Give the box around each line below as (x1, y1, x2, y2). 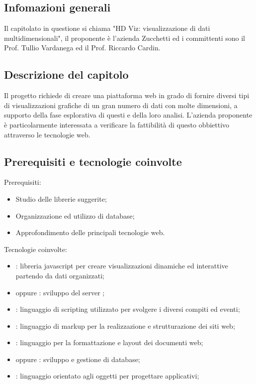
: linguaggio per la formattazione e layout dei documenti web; (15, 337, 203, 348)
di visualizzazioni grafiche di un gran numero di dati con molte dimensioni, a (4, 100, 238, 110)
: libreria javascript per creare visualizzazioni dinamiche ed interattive (15, 260, 228, 271)
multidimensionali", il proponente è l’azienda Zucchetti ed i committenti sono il (4, 32, 245, 43)
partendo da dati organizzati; (15, 270, 105, 280)
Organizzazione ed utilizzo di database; (15, 210, 135, 221)
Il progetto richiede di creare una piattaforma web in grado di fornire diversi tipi (4, 90, 250, 101)
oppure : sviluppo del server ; (15, 287, 105, 297)
